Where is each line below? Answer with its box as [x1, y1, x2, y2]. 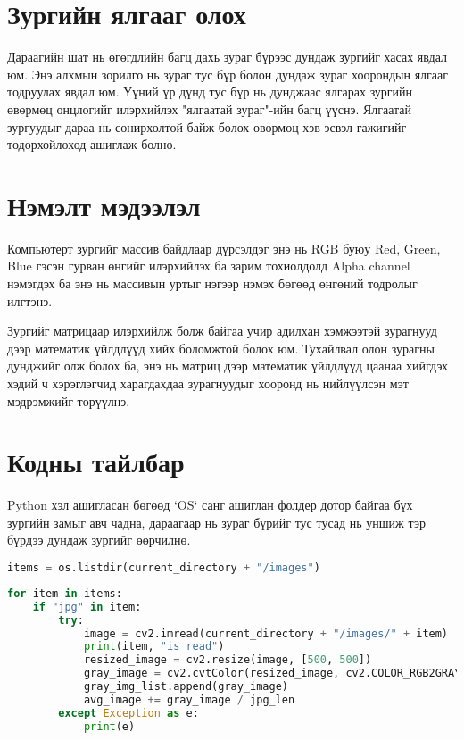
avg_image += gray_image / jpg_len [83, 693, 295, 706]
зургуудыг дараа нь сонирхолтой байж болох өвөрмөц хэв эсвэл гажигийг [7, 117, 407, 136]
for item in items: [7, 586, 122, 600]
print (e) [83, 719, 136, 733]
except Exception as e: [58, 706, 199, 719]
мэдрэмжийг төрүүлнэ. [7, 391, 130, 410]
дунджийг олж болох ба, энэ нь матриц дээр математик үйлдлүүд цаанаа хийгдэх [7, 356, 448, 375]
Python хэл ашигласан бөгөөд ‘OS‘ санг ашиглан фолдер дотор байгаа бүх [7, 495, 413, 514]
